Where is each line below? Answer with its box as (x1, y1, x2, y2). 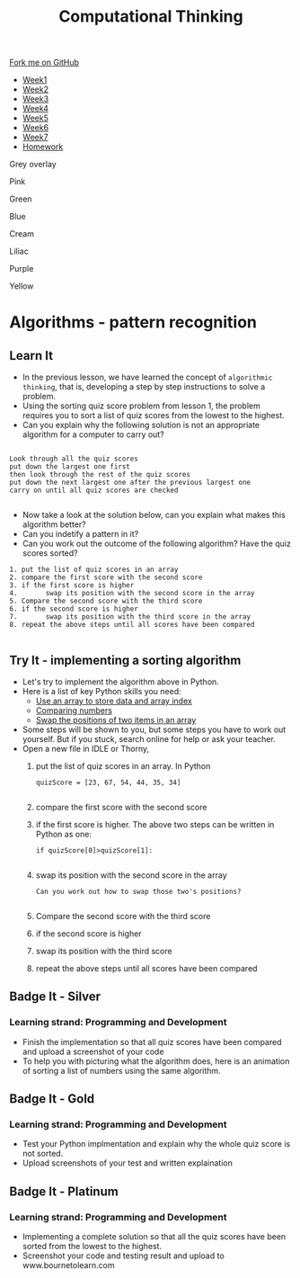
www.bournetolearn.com (22, 1260, 115, 1271)
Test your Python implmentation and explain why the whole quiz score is (22, 1139, 291, 1149)
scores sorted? (22, 548, 78, 559)
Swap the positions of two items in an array (35, 715, 197, 725)
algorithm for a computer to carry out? (22, 429, 164, 440)
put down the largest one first (9, 462, 130, 471)
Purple (9, 264, 34, 274)
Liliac (9, 246, 29, 257)
